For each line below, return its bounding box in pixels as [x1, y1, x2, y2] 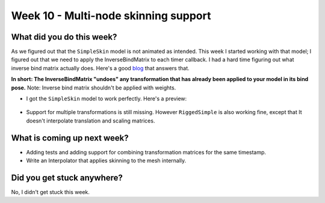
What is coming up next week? [11, 133, 129, 143]
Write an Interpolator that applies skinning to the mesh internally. [26, 157, 187, 165]
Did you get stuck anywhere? [11, 172, 123, 183]
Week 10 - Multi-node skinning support [11, 9, 211, 22]
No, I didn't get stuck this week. [11, 189, 90, 195]
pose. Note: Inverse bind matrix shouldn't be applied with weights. [11, 84, 176, 91]
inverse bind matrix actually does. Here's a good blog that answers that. [11, 64, 190, 71]
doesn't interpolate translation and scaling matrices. [26, 117, 155, 124]
